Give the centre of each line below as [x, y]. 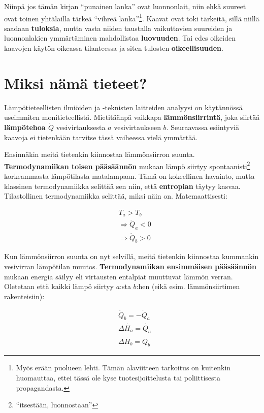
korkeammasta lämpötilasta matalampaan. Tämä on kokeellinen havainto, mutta [129, 176]
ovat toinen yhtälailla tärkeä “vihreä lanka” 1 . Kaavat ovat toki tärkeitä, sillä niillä [132, 17]
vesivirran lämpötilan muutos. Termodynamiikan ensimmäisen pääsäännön [130, 266]
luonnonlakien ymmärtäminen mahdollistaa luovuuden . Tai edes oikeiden [120, 38]
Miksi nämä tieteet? [76, 83]
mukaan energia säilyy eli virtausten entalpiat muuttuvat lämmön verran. [119, 276]
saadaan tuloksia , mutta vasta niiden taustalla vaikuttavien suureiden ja [118, 28]
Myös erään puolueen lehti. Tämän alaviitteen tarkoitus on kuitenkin [123, 368]
